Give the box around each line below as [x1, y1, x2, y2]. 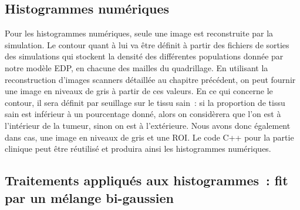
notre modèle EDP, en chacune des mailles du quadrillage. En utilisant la [5, 61, 268, 74]
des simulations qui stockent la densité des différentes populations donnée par [5, 50, 284, 62]
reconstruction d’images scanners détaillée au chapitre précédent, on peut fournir [5, 73, 296, 85]
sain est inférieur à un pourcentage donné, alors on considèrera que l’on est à [5, 108, 281, 120]
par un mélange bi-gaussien [5, 188, 174, 206]
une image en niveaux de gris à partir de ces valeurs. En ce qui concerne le [5, 85, 273, 97]
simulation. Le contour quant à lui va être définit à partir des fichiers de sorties [5, 38, 289, 51]
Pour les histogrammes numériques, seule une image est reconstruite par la [5, 27, 274, 39]
